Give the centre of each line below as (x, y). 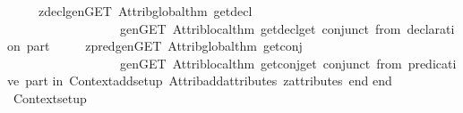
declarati (431, 28)
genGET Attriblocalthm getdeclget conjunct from (260, 28)
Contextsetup (50, 97)
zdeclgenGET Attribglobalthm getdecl (145, 11)
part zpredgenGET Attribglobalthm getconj (164, 46)
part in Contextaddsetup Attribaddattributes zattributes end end (209, 81)
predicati (432, 63)
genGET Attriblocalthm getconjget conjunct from (261, 63)
